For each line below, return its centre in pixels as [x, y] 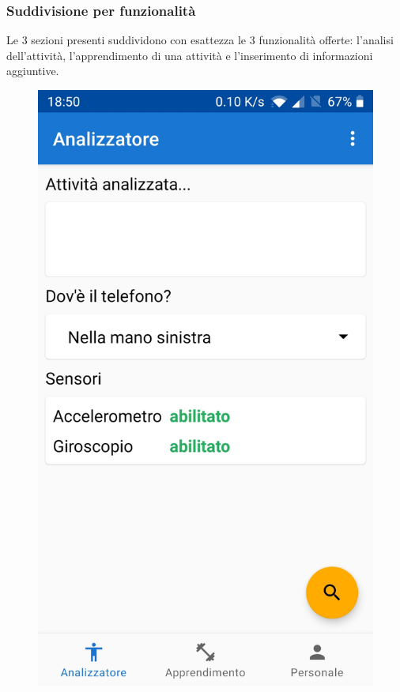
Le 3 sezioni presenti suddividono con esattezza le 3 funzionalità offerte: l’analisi [200, 40]
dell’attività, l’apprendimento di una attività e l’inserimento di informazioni [190, 55]
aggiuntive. [33, 71]
